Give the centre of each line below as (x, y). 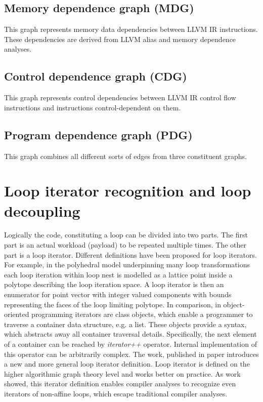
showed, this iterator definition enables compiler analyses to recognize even (120, 384)
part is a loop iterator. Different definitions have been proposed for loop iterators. (130, 254)
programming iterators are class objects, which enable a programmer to (142, 314)
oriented (17, 314)
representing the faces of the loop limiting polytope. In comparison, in (113, 304)
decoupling (42, 210)
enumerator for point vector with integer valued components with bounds (118, 294)
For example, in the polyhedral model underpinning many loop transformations (127, 265)
